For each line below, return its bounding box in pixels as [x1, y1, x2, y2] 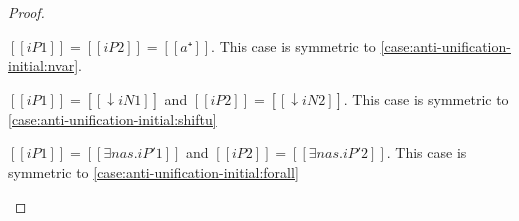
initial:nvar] [8, 55, 79, 76]
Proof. [8, 2, 45, 22]
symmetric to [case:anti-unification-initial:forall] [8, 161, 299, 182]
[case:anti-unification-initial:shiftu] [8, 108, 217, 129]
